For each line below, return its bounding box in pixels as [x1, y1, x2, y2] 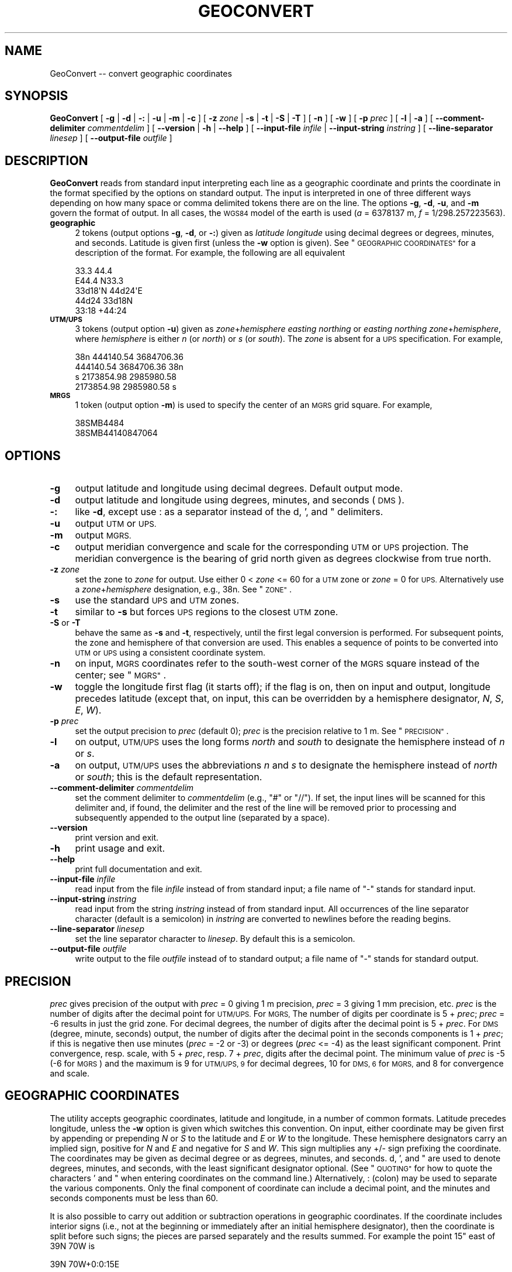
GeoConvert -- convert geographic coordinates [50, 68, 232, 78]
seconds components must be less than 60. [50, 1192, 219, 1203]
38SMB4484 [75, 418, 124, 428]
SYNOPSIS [5, 88, 68, 104]
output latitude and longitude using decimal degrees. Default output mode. [75, 482, 403, 495]
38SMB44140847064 [75, 428, 158, 438]
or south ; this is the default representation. [75, 771, 262, 783]
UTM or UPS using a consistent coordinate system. [75, 647, 266, 658]
